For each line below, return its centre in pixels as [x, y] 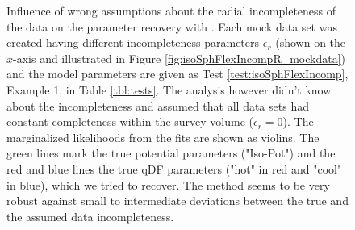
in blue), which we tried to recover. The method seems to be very [168, 184]
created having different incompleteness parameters [133, 42]
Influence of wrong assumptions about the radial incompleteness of [171, 10]
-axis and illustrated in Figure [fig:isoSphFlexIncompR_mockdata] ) [180, 58]
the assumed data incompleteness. [90, 216]
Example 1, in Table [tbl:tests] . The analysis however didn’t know [169, 89]
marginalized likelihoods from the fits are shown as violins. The [163, 137]
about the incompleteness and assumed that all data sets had [158, 105]
